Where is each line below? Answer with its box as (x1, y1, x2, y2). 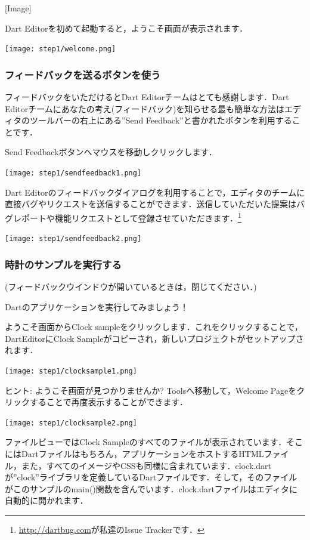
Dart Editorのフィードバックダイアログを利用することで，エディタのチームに (5, 186, 305, 198)
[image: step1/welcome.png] (5, 45, 116, 54)
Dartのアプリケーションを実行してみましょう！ (5, 300, 188, 313)
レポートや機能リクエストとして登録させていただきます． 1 (13, 209, 241, 224)
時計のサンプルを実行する (5, 257, 122, 271)
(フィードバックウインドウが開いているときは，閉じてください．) (5, 280, 257, 292)
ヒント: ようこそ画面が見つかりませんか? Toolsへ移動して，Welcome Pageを (5, 384, 297, 396)
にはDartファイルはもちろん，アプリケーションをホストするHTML (5, 448, 264, 460)
